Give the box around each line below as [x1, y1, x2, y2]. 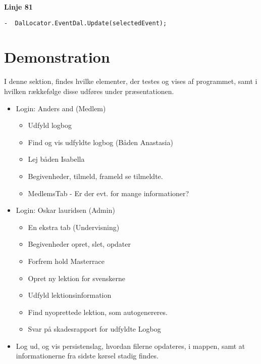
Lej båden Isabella [28, 154, 85, 164]
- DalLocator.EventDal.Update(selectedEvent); [4, 19, 167, 27]
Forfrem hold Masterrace [28, 255, 105, 266]
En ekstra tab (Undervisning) [28, 221, 120, 232]
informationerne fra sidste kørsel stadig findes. [16, 350, 159, 361]
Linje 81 [4, 2, 33, 12]
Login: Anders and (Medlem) [16, 103, 106, 113]
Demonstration [4, 47, 110, 67]
